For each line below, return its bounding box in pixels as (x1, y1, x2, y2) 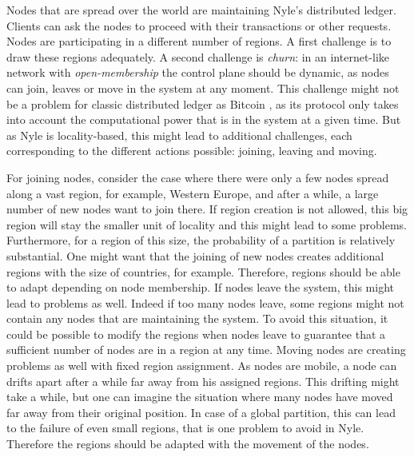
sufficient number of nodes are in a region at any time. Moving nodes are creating (6, 341, 406, 358)
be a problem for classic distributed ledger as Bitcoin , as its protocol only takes (6, 95, 399, 112)
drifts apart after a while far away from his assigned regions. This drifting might (6, 372, 400, 389)
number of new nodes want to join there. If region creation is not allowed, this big (6, 201, 408, 217)
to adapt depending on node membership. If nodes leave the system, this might (6, 279, 394, 296)
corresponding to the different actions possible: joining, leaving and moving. (6, 142, 377, 159)
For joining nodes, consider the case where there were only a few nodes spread (6, 169, 389, 185)
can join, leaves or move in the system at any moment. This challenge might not (6, 79, 400, 96)
